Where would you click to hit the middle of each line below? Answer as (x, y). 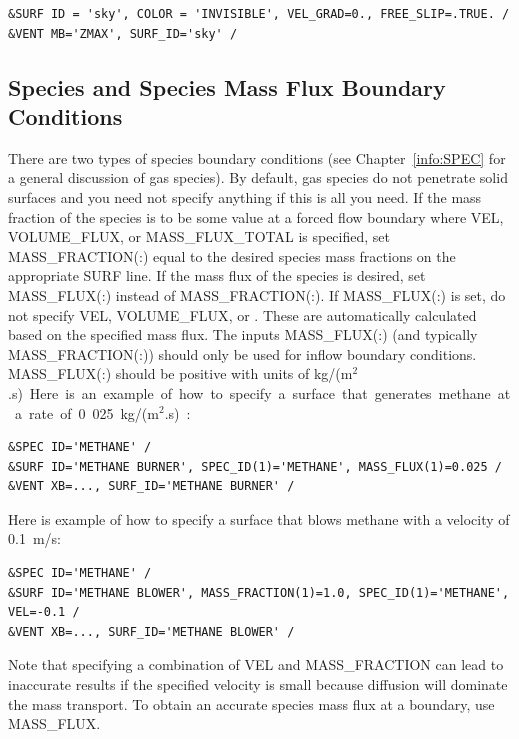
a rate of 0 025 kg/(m (86, 412)
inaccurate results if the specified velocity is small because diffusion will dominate (258, 684)
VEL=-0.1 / (44, 612)
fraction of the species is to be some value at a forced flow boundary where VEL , (256, 216)
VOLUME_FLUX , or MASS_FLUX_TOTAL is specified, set (199, 236)
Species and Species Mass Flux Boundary (227, 86)
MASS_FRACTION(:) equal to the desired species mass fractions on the (232, 255)
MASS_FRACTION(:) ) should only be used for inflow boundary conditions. (242, 353)
